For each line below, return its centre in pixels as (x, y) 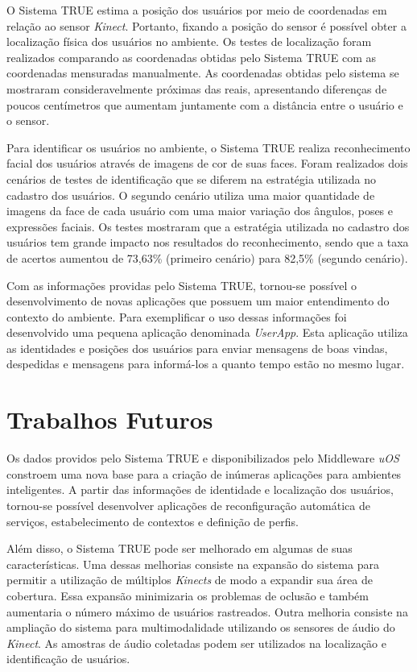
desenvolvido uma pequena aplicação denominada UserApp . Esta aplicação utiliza (207, 332)
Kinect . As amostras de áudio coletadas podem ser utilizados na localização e (196, 643)
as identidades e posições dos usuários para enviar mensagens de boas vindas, (197, 348)
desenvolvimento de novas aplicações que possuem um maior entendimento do (198, 301)
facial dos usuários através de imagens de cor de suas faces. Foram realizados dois (207, 163)
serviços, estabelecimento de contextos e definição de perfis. (153, 521)
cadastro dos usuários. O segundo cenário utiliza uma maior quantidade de (191, 195)
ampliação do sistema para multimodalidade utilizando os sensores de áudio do (201, 627)
